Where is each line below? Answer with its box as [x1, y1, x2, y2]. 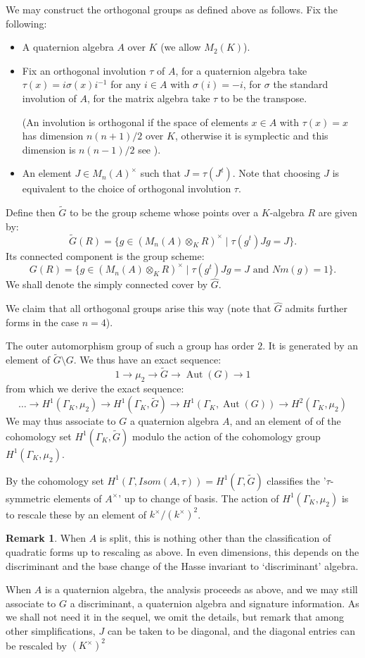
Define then [6, 205, 56, 220]
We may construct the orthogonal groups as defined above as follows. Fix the [6, 2, 338, 16]
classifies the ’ [267, 473, 326, 488]
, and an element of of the [229, 414, 341, 428]
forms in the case [6, 314, 79, 329]
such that [140, 166, 181, 180]
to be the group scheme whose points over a [69, 205, 259, 220]
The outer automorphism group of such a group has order [6, 338, 255, 353]
